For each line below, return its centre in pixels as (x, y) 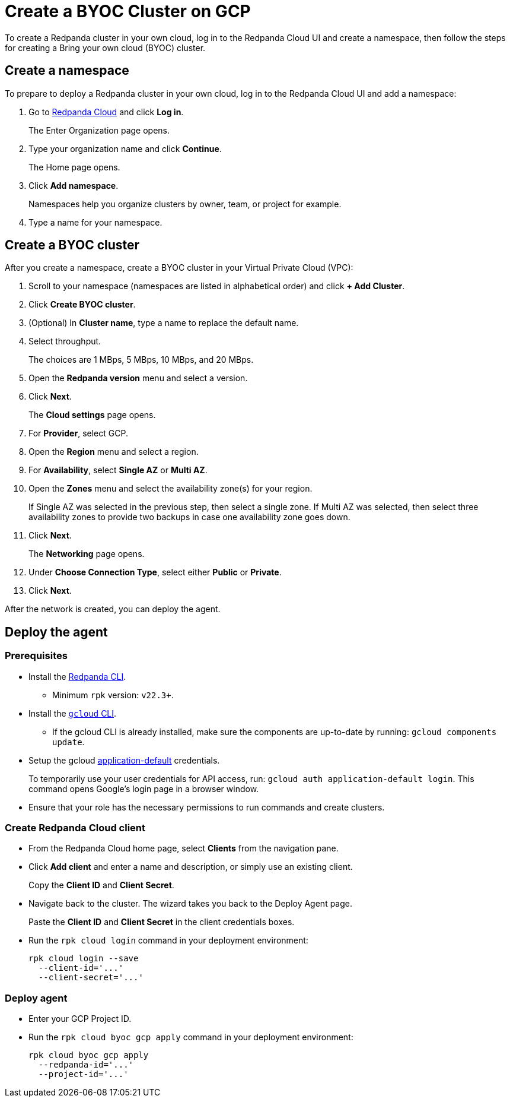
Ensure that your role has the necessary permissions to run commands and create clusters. (207, 807)
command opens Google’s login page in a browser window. (144, 788)
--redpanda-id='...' (86, 1065)
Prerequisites (36, 656)
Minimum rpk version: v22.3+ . (113, 695)
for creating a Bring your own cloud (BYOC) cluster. (105, 47)
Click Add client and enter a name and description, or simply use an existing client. (191, 867)
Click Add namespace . (74, 185)
